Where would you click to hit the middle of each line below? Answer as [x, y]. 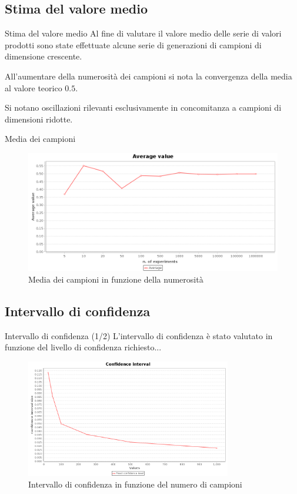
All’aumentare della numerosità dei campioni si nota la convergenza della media [148, 76]
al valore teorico [34, 87]
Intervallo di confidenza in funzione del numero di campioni [135, 484]
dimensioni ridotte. [39, 119]
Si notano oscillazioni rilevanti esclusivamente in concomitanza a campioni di [143, 107]
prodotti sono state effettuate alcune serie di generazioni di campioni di [133, 44]
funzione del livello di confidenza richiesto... [83, 347]
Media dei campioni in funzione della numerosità [116, 279]
